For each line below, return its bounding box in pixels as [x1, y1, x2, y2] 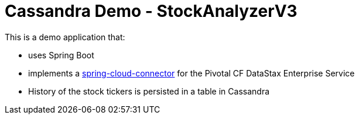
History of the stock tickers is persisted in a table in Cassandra [28, 86, 270, 96]
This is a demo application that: [5, 32, 125, 42]
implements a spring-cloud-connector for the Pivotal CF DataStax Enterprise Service [28, 68, 355, 78]
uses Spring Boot [28, 50, 94, 60]
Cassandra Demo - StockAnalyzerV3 [5, 1, 298, 21]
